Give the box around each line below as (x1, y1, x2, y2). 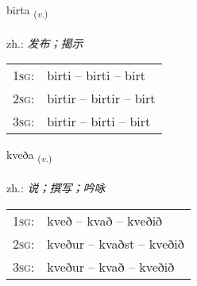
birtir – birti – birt (47, 112, 151, 131)
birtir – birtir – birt (47, 89, 156, 108)
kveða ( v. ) (6, 146, 52, 165)
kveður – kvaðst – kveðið (47, 234, 184, 253)
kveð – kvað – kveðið (47, 211, 163, 230)
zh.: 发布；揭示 (6, 34, 83, 51)
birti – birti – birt (47, 66, 145, 85)
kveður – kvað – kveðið (47, 257, 175, 276)
